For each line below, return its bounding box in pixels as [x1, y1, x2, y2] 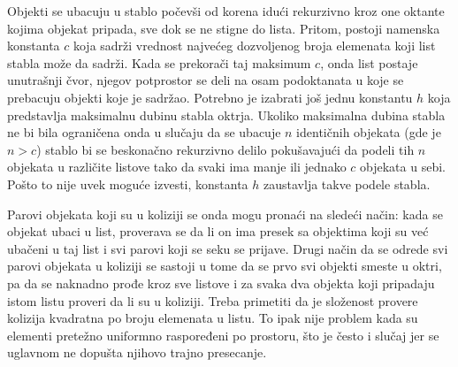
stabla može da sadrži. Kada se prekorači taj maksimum [7, 53, 311, 72]
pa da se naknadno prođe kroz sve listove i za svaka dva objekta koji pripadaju [7, 273, 435, 292]
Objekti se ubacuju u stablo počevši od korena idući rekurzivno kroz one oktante [7, 2, 445, 19]
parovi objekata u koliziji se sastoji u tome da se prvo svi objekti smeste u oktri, [7, 256, 442, 275]
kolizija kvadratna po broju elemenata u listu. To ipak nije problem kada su [7, 309, 418, 327]
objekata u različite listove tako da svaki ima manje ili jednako [7, 157, 347, 176]
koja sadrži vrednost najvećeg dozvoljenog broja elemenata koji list [73, 36, 436, 55]
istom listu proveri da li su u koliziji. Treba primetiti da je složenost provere [7, 291, 418, 310]
